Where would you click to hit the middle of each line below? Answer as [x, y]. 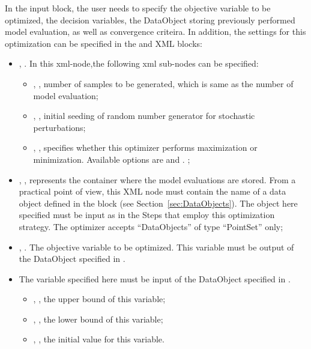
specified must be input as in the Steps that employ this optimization [147, 215]
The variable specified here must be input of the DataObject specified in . [155, 278]
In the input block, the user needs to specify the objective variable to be [138, 8]
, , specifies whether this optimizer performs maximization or [145, 147]
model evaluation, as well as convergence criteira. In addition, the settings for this [155, 32]
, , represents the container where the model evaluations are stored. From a [157, 179]
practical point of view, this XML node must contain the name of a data [152, 191]
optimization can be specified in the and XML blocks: [104, 43]
